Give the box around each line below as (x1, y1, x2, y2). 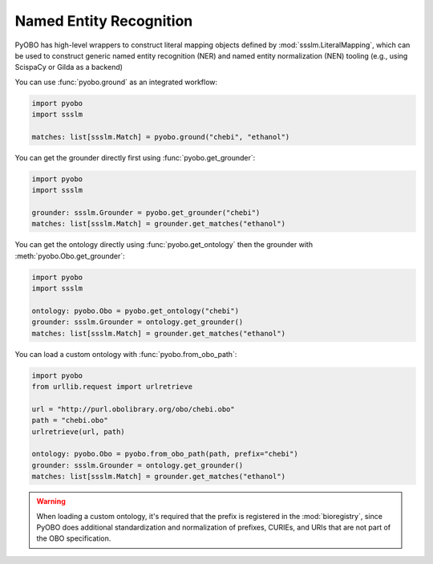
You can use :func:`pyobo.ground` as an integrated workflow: (14, 77, 218, 87)
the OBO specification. (36, 534, 111, 543)
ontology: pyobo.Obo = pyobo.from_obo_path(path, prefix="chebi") (31, 449, 298, 459)
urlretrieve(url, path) (31, 427, 126, 436)
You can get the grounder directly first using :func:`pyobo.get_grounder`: (14, 152, 256, 162)
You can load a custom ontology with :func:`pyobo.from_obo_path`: (14, 349, 237, 359)
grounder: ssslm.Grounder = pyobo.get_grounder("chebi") (31, 209, 261, 217)
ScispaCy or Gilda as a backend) (14, 63, 123, 72)
